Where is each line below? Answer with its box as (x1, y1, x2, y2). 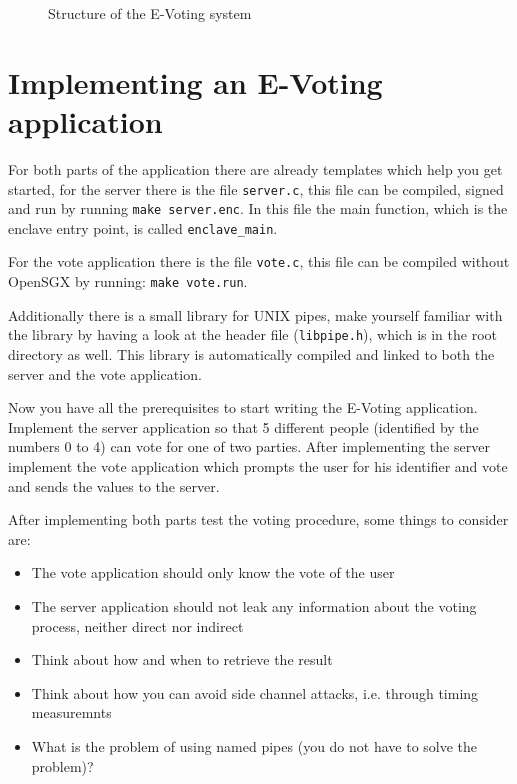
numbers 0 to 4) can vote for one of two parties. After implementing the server (8, 436, 490, 457)
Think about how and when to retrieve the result (31, 649, 333, 670)
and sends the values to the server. (8, 475, 220, 496)
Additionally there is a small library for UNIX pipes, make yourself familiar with (8, 304, 503, 325)
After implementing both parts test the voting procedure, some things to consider (8, 509, 509, 530)
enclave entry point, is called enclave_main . (8, 217, 278, 238)
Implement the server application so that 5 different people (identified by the (8, 416, 479, 437)
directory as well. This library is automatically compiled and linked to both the (8, 344, 495, 365)
